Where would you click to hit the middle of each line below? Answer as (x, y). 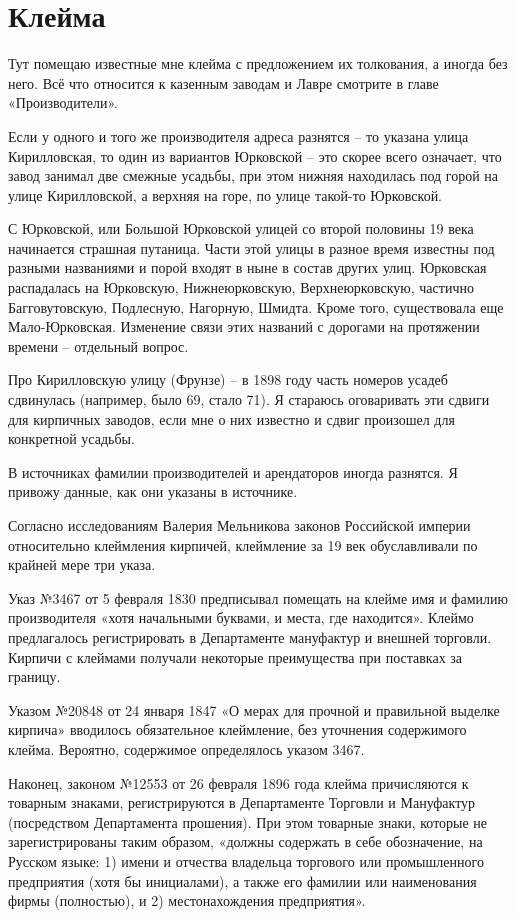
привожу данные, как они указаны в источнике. (153, 491)
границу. (34, 676)
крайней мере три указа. (82, 564)
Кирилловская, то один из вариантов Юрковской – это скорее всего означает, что (255, 155)
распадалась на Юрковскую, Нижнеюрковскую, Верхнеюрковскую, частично (241, 287)
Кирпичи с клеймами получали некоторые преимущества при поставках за (235, 656)
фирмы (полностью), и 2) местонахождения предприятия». (187, 900)
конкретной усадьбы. (71, 438)
